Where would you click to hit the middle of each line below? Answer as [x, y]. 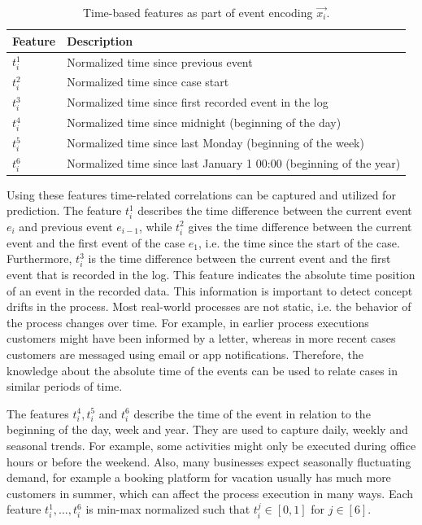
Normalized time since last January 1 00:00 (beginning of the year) [234, 163]
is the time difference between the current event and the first [239, 258]
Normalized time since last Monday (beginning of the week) [215, 143]
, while [155, 226]
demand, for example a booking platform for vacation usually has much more [199, 477]
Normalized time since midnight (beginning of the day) [204, 122]
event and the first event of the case [96, 242]
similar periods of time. [65, 386]
